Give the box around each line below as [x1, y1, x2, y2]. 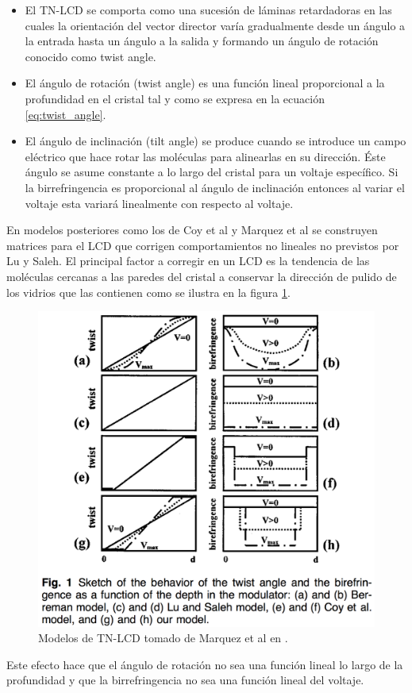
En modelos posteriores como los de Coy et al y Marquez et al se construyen [6, 221, 378, 238]
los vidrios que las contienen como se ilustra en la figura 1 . [6, 283, 291, 300]
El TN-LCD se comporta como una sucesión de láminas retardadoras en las [25, 2, 392, 17]
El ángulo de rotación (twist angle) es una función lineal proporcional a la [25, 75, 385, 91]
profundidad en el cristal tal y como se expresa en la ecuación [25, 90, 325, 106]
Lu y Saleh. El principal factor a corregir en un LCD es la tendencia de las [6, 252, 370, 269]
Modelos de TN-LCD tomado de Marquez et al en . [38, 629, 288, 646]
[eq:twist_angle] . [25, 106, 106, 122]
